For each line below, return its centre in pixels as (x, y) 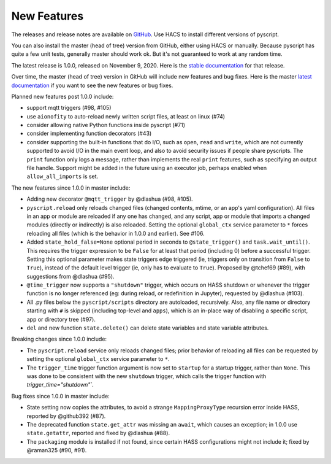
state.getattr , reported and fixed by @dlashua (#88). (98, 433)
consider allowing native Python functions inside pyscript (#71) (106, 125)
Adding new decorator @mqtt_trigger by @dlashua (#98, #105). (110, 199)
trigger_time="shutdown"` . (60, 385)
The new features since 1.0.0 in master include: (71, 188)
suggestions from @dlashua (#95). (70, 276)
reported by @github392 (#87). (66, 416)
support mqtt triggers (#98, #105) (69, 108)
